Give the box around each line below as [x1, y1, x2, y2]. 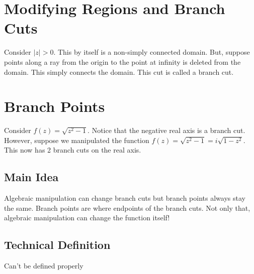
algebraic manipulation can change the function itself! [4, 212, 170, 223]
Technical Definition [4, 237, 111, 252]
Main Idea [4, 169, 59, 185]
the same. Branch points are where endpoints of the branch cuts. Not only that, [4, 202, 250, 213]
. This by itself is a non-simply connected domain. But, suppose [53, 47, 250, 57]
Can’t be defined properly [4, 260, 83, 271]
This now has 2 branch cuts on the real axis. [4, 145, 141, 155]
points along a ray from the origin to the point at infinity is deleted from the [4, 56, 241, 67]
